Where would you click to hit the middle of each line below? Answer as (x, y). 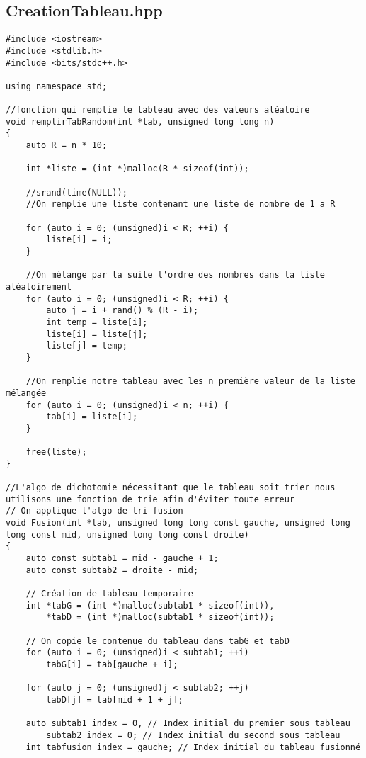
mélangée (26, 393)
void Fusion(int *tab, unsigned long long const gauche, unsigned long (178, 523)
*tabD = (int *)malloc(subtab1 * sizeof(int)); (160, 617)
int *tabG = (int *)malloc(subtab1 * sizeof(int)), (150, 605)
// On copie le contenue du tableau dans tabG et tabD (158, 641)
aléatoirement (39, 287)
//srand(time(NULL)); (76, 192)
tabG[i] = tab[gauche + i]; (112, 664)
